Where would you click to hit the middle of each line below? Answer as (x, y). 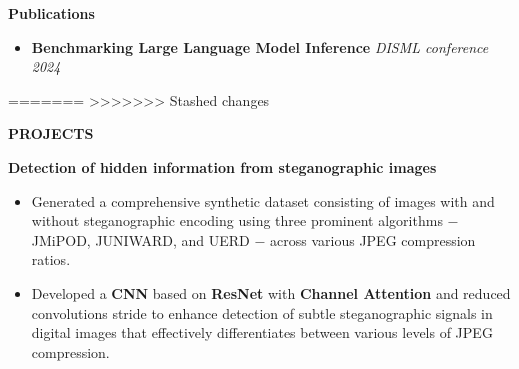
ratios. (51, 259)
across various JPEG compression (373, 239)
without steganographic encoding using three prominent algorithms (237, 220)
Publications (51, 13)
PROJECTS (51, 133)
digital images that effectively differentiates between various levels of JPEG (262, 332)
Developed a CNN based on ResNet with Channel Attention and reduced (271, 292)
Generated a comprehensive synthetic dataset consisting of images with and (263, 200)
